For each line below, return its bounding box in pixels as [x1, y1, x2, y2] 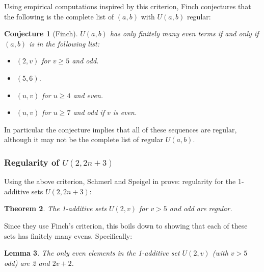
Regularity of [4, 155, 60, 168]
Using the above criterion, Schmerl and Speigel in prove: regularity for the [4, 176, 236, 187]
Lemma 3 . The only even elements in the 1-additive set [4, 247, 180, 258]
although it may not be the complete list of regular [4, 134, 164, 145]
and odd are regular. [169, 203, 232, 214]
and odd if [73, 107, 104, 118]
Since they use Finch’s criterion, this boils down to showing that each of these [4, 220, 248, 231]
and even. [73, 89, 103, 100]
